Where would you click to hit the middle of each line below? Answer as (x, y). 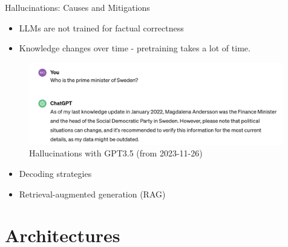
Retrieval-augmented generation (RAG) (92, 194)
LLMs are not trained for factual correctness (101, 27)
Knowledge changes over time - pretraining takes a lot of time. (135, 48)
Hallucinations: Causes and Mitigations (77, 7)
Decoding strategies (55, 174)
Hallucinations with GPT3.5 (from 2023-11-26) (116, 153)
